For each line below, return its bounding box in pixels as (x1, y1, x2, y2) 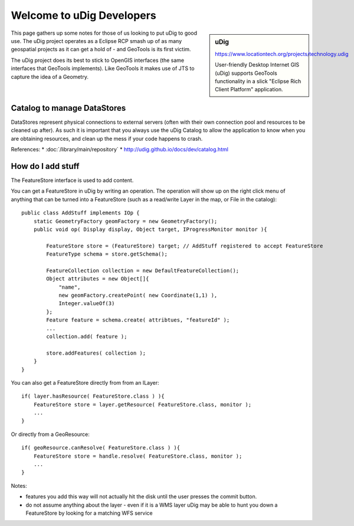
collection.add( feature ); (46, 333, 127, 340)
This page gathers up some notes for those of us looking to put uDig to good (11, 29, 198, 37)
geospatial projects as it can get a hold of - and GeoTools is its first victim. (11, 46, 191, 53)
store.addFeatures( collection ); (46, 349, 146, 356)
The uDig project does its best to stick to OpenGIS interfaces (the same (11, 57, 185, 64)
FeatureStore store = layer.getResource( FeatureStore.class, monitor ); (33, 401, 252, 408)
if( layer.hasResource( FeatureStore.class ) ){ (21, 393, 165, 400)
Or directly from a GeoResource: (11, 431, 90, 438)
